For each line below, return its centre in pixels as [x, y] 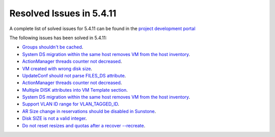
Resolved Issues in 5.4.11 [63, 13]
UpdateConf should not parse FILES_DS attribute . [74, 75]
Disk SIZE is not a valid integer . [54, 118]
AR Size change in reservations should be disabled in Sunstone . [89, 111]
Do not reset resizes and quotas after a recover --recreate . [84, 125]
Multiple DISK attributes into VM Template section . [75, 90]
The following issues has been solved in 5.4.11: [58, 38]
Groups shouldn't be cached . [53, 47]
